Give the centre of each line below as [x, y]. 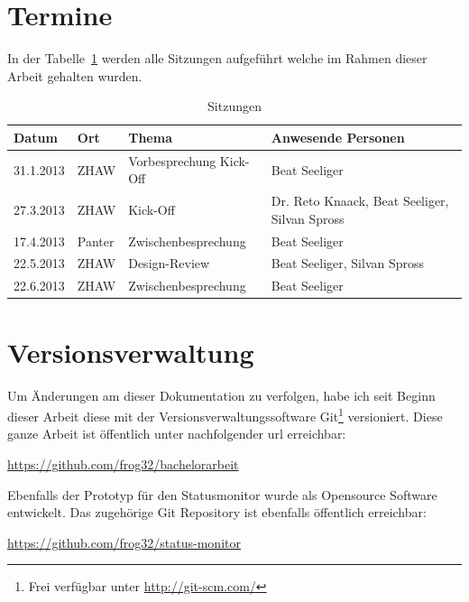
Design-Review [169, 263]
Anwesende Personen [338, 137]
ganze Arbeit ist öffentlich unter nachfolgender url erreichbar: [177, 434]
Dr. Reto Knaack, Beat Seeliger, [360, 201]
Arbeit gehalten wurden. [75, 75]
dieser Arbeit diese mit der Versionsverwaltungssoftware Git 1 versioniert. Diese [225, 415]
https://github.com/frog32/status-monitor [124, 542]
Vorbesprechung [172, 160]
